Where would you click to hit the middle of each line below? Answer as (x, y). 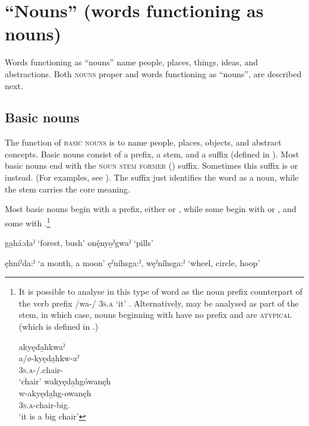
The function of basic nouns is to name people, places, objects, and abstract (143, 142)
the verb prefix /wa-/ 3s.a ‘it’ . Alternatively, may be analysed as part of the (159, 303)
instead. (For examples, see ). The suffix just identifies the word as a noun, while (152, 177)
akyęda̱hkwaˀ (42, 346)
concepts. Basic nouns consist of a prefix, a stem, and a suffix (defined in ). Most (152, 154)
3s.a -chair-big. (44, 404)
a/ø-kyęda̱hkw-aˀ (49, 358)
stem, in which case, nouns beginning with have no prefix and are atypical (155, 315)
